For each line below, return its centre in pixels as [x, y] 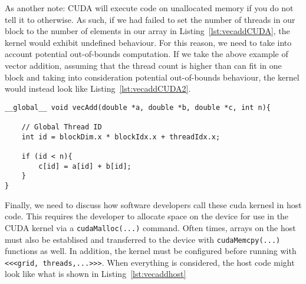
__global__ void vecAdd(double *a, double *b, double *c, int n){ [138, 107]
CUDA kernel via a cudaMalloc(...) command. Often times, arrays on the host [150, 227]
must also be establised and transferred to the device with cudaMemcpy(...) [143, 239]
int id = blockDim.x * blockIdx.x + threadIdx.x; [121, 137]
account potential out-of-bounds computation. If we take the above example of [147, 54]
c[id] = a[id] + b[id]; [85, 166]
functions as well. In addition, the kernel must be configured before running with [151, 251]
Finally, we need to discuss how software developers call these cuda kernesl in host [153, 204]
